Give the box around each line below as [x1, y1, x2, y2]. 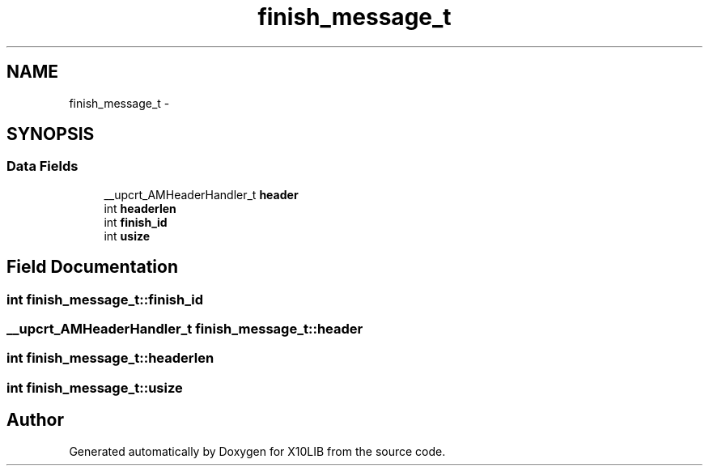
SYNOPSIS [6, 124, 95, 145]
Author [6, 410, 64, 431]
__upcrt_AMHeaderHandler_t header [104, 187, 299, 202]
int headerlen [104, 201, 176, 215]
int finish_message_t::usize [6, 379, 183, 396]
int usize [104, 228, 151, 243]
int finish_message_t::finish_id [6, 291, 203, 308]
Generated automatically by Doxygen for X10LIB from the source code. [69, 444, 446, 458]
